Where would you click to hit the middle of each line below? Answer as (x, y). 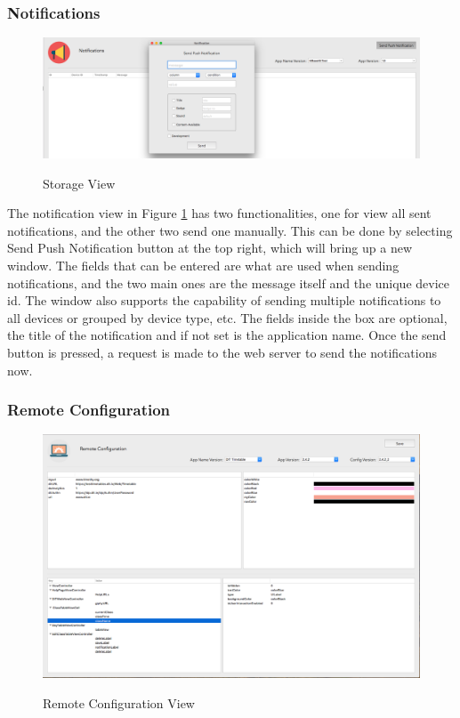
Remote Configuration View (119, 702)
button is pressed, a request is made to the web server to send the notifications (222, 352)
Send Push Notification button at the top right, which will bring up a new (210, 248)
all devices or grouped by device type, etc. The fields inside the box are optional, (227, 317)
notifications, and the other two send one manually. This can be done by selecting (230, 230)
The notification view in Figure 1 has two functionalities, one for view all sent (219, 213)
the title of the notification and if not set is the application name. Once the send (227, 335)
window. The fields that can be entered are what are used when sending (203, 265)
